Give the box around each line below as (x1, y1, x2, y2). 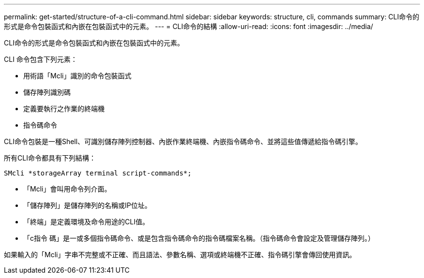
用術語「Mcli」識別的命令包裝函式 (23, 72, 132, 80)
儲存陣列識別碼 (23, 88, 71, 96)
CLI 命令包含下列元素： (4, 55, 77, 63)
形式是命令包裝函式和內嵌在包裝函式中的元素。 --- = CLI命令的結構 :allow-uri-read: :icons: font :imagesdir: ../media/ (4, 22, 373, 30)
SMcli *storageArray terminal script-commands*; (4, 169, 192, 177)
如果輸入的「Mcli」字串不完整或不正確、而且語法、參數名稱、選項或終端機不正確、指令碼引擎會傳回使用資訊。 (4, 250, 356, 259)
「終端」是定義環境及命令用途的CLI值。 (23, 218, 149, 226)
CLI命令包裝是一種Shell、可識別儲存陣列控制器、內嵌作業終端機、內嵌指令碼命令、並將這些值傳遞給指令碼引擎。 (4, 137, 363, 146)
